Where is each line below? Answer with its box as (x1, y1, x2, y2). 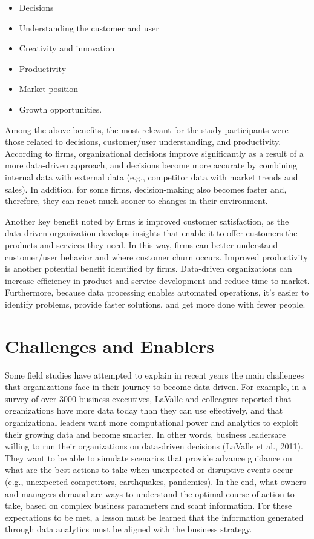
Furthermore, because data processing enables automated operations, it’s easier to (5, 286, 309, 299)
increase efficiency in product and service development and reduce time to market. (5, 274, 310, 286)
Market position (19, 82, 79, 95)
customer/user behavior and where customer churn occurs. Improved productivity (5, 250, 308, 263)
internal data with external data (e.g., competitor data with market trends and (5, 170, 298, 183)
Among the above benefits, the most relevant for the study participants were (5, 123, 289, 136)
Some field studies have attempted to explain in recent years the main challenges (5, 368, 304, 381)
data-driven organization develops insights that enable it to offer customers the (5, 227, 298, 239)
